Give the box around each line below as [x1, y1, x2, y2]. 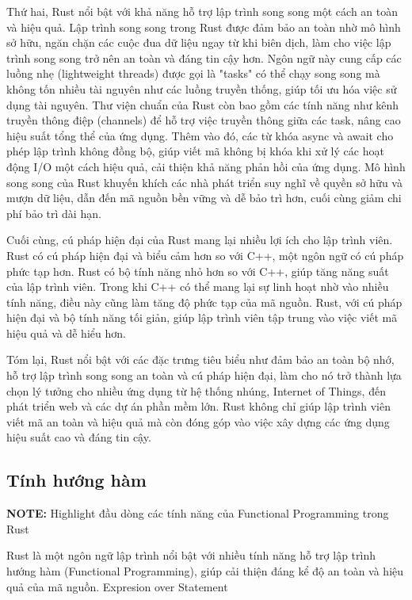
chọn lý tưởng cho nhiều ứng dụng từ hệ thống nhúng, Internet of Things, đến [6, 382, 386, 399]
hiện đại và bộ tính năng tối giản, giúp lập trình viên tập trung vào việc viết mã [6, 309, 398, 326]
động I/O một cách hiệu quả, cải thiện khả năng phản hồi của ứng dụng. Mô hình [6, 158, 406, 174]
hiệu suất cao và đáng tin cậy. [6, 429, 151, 445]
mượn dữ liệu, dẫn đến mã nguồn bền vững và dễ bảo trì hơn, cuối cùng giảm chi [6, 189, 402, 206]
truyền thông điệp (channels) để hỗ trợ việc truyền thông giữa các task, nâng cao [6, 112, 401, 128]
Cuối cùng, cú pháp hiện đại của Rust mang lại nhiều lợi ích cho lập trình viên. [6, 231, 393, 248]
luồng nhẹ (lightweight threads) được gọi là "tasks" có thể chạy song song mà [6, 65, 380, 82]
